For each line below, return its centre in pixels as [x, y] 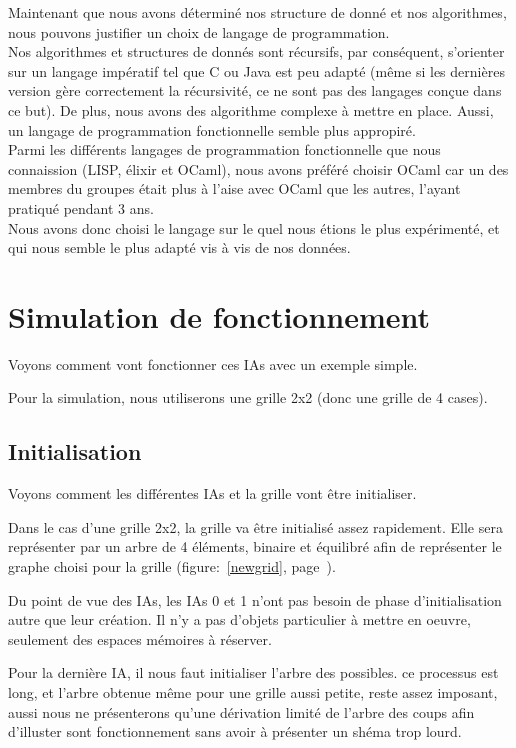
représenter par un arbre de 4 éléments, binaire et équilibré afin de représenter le [255, 546]
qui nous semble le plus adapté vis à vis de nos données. [179, 247]
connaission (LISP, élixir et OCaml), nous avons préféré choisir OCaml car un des [258, 168]
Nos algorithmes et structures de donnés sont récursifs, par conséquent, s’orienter [256, 51]
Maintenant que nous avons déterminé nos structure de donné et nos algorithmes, [257, 12]
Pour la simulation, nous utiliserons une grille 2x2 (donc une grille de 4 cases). [248, 397]
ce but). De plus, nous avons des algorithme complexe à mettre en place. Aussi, [251, 109]
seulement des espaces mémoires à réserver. [140, 638]
